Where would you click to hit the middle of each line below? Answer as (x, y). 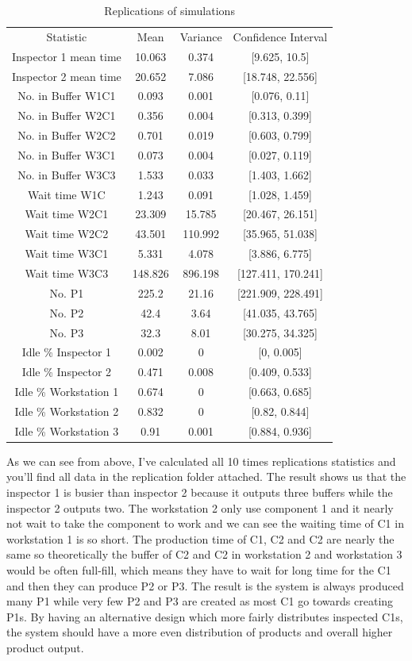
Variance (201, 36)
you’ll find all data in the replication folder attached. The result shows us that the (206, 477)
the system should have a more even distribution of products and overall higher (200, 632)
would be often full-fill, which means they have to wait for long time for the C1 (199, 569)
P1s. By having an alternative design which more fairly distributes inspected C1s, (205, 616)
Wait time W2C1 (67, 214)
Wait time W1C (67, 194)
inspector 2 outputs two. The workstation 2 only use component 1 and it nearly (200, 507)
